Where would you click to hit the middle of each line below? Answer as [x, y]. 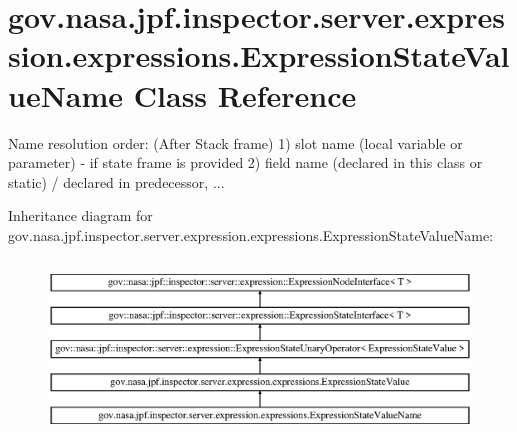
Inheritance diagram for [80, 215]
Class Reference [245, 94]
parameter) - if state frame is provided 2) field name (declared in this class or [245, 162]
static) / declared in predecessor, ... [116, 181]
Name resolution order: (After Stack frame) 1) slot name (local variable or [235, 142]
